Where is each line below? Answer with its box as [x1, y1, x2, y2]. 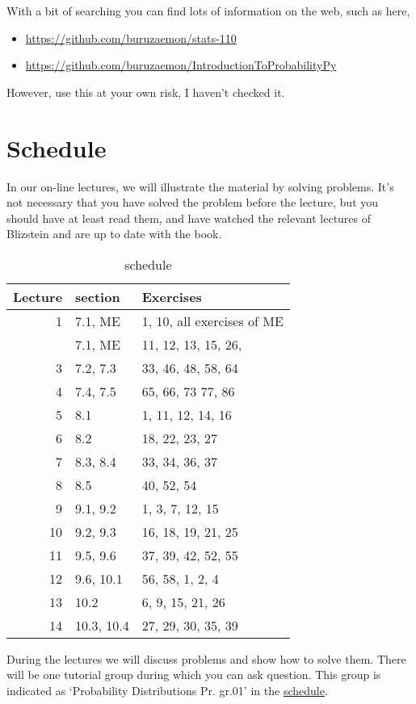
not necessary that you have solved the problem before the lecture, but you [6, 194, 379, 211]
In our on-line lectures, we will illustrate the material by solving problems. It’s [6, 178, 394, 195]
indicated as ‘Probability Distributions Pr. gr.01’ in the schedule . [6, 682, 328, 699]
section [75, 287, 120, 306]
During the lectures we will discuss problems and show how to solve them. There [6, 650, 406, 667]
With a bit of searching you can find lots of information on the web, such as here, [6, 2, 410, 19]
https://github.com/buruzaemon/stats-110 [25, 29, 237, 46]
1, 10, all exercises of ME [141, 311, 284, 330]
